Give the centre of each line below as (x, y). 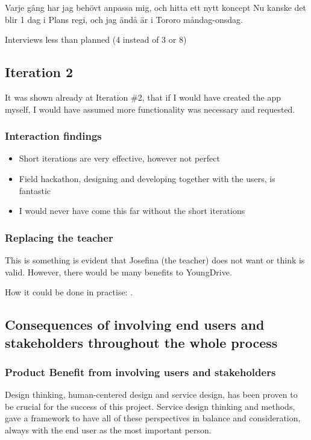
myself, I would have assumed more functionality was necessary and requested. (150, 109)
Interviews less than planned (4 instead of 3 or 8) (96, 39)
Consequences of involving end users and (135, 325)
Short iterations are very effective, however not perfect (119, 158)
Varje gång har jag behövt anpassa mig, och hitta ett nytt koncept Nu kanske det (156, 7)
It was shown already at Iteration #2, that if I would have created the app (143, 97)
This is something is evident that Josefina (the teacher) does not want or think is (155, 259)
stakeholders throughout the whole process (141, 342)
